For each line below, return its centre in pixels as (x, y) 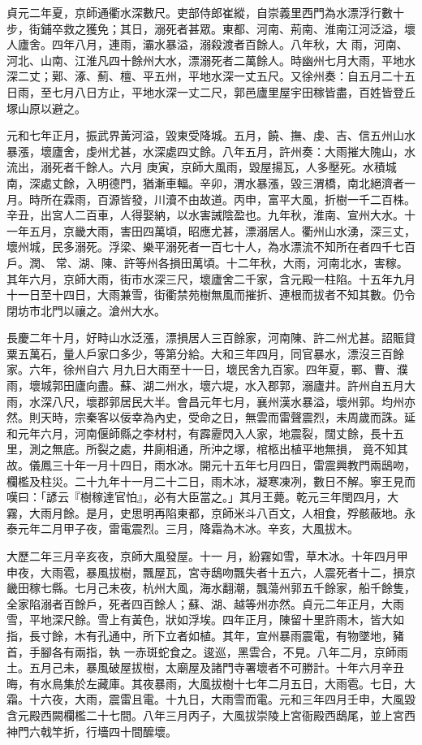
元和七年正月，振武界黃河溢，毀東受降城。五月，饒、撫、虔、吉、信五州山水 (211, 135)
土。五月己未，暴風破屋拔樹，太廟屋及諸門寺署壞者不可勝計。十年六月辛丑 (205, 667)
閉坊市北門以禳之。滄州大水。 (86, 310)
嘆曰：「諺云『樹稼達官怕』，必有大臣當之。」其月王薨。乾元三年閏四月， (197, 497)
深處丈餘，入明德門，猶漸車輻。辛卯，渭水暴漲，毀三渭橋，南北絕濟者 (216, 182)
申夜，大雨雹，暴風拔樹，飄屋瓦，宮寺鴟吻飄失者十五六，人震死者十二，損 (205, 572)
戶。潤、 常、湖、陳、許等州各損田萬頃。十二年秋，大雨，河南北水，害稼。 (207, 262)
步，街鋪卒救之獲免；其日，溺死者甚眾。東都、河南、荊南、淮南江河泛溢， (205, 28)
